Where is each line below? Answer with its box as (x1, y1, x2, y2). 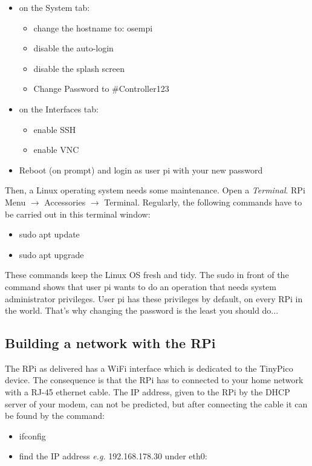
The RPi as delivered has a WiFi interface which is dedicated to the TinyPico (5, 361, 293, 374)
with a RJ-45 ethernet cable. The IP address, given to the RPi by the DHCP (5, 386, 290, 398)
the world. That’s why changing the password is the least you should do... (5, 304, 279, 317)
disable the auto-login (33, 42, 114, 54)
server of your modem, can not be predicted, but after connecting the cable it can (5, 397, 308, 410)
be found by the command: (5, 409, 105, 422)
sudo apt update (19, 228, 80, 241)
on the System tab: (19, 1, 90, 13)
